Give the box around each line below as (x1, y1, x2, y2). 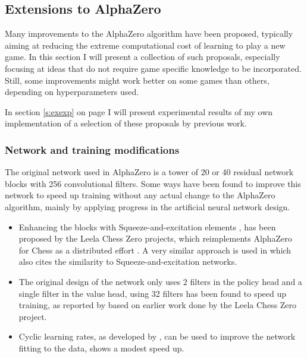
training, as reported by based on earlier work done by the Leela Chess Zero (18, 299, 297, 311)
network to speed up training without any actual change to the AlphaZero (5, 189, 275, 201)
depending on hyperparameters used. (5, 85, 139, 98)
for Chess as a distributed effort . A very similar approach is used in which (18, 243, 292, 256)
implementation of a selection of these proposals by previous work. (5, 117, 247, 129)
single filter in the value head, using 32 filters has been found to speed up (18, 287, 287, 299)
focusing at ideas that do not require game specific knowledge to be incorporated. (5, 62, 302, 74)
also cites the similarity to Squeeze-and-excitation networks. (18, 255, 237, 268)
